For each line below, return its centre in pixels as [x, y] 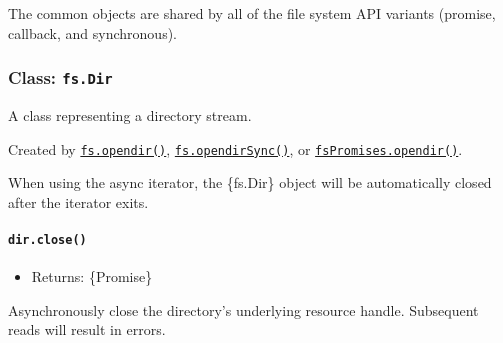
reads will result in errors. [87, 329]
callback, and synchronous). [92, 32]
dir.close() [47, 240]
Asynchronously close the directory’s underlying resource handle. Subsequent [243, 309]
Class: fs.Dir [60, 77]
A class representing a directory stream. [130, 114]
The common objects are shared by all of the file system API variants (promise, [252, 13]
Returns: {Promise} [92, 276]
